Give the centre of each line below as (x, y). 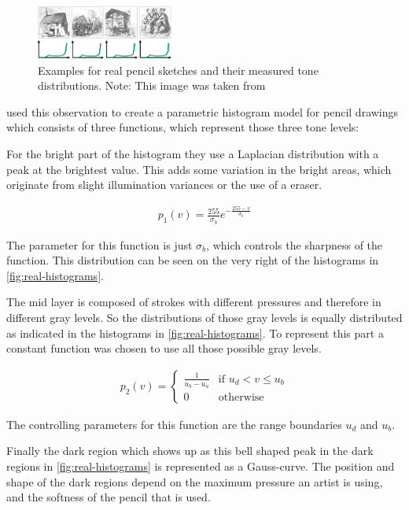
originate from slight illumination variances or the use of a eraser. (164, 185)
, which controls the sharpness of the (295, 244)
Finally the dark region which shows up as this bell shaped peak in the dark (190, 451)
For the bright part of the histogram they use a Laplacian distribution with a (193, 154)
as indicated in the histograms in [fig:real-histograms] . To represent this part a (195, 333)
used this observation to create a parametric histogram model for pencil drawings (203, 111)
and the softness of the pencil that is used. (109, 497)
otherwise (241, 398)
